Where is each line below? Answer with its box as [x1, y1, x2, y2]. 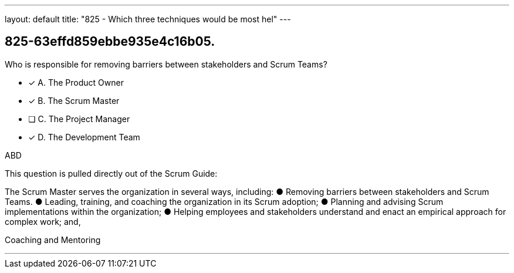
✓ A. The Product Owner [28, 77, 124, 87]
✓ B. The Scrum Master [28, 95, 120, 106]
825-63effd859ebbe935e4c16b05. [5, 34, 215, 49]
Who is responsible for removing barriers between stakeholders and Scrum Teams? [5, 59, 327, 69]
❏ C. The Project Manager [28, 113, 130, 124]
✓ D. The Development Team [28, 132, 140, 142]
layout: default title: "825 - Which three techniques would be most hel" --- [5, 14, 291, 24]
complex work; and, [5, 216, 81, 227]
